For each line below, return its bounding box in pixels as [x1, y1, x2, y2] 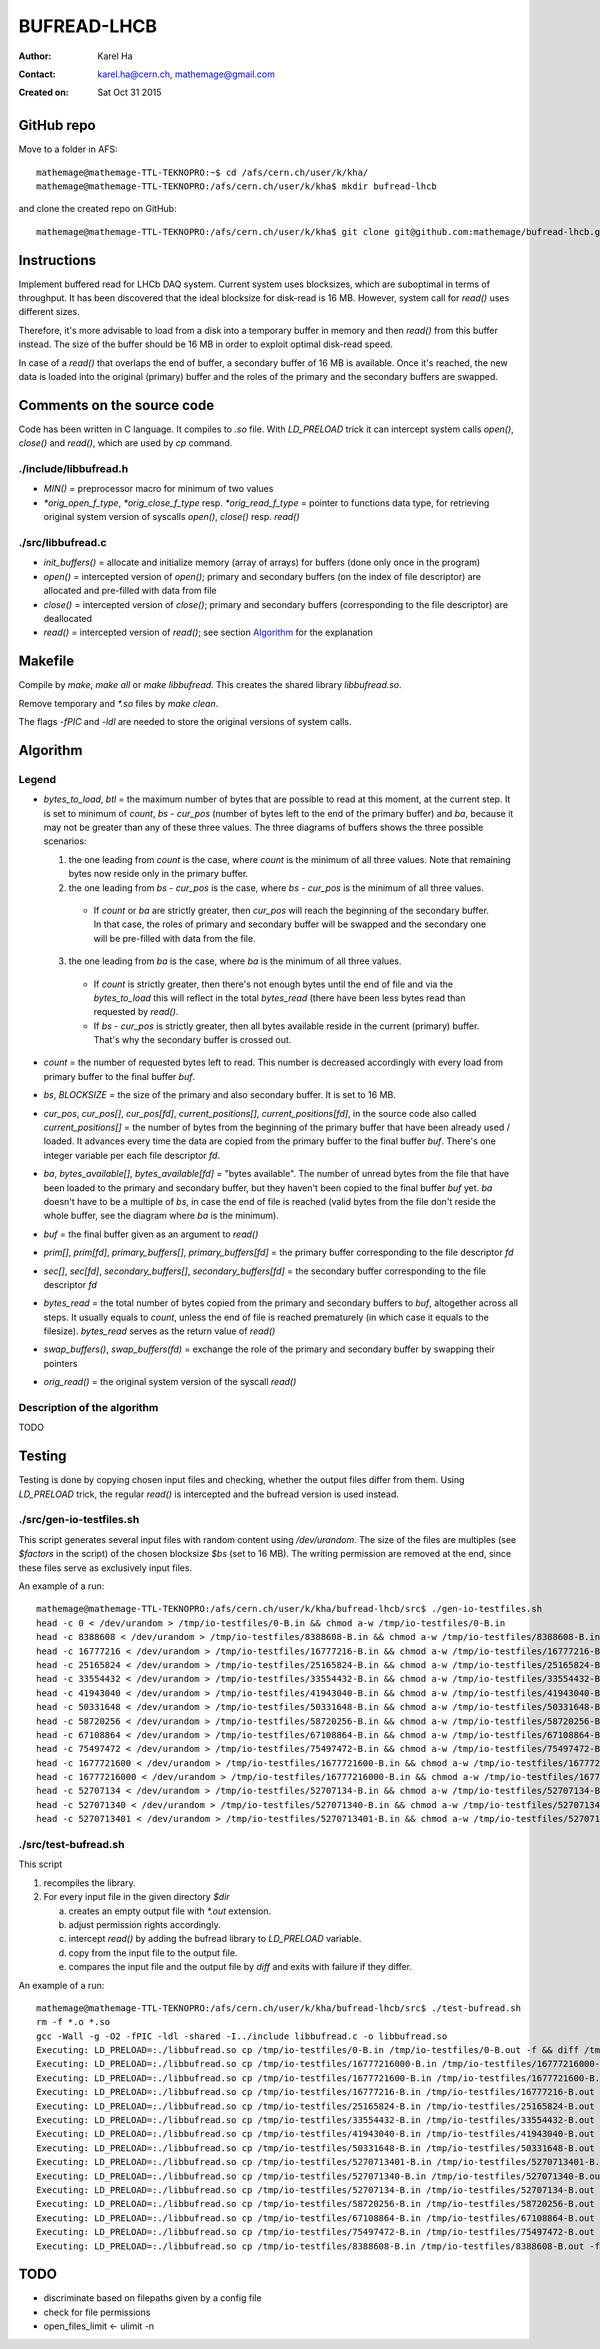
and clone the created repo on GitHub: [18, 203, 177, 215]
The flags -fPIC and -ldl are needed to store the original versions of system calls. [18, 716, 352, 728]
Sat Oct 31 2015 [97, 86, 162, 99]
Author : [18, 50, 52, 62]
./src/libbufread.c [18, 536, 107, 550]
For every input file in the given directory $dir [43, 1891, 230, 1903]
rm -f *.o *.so [36, 2016, 111, 2028]
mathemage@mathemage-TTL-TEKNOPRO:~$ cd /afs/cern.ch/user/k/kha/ [36, 166, 369, 178]
